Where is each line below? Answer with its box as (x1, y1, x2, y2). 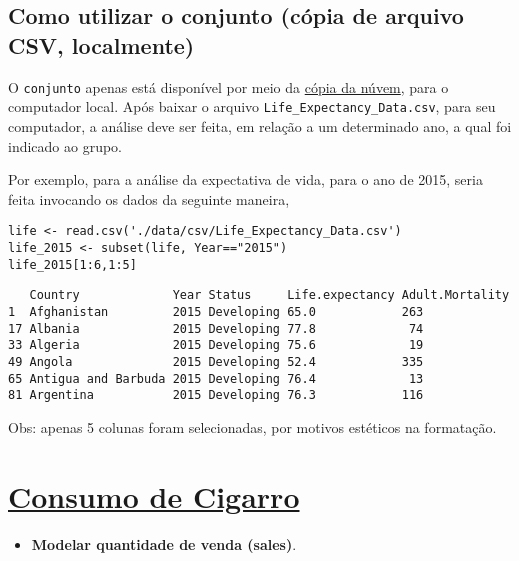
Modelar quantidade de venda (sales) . (31, 533, 297, 554)
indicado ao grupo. (8, 135, 123, 156)
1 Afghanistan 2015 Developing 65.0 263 (8, 304, 424, 319)
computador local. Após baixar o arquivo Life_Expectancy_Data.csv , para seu (8, 96, 496, 117)
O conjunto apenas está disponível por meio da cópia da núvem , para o (8, 76, 449, 97)
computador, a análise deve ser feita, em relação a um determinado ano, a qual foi (8, 115, 512, 136)
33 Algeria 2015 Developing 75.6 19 (8, 338, 424, 353)
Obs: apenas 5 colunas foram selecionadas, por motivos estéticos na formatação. (8, 416, 497, 437)
